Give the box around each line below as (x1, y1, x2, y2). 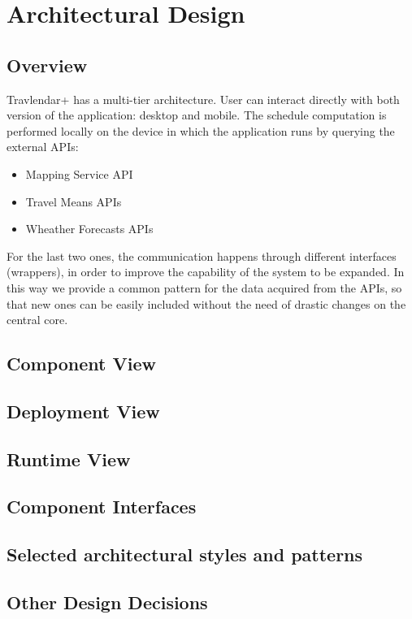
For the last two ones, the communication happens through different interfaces (7, 247, 397, 264)
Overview (7, 52, 88, 77)
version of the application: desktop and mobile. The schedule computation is (7, 106, 387, 123)
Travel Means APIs (25, 193, 122, 210)
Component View (7, 351, 156, 376)
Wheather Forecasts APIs (25, 220, 154, 237)
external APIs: (7, 138, 79, 155)
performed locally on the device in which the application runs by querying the (7, 122, 395, 139)
